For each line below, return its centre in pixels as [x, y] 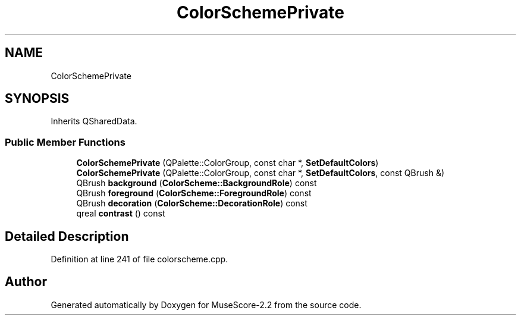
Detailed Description [67, 236]
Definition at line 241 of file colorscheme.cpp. [139, 259]
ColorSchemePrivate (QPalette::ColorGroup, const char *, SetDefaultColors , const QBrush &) [260, 173]
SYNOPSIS [37, 99]
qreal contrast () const [121, 214]
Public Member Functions [65, 142]
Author [26, 282]
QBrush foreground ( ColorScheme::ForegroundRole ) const [194, 193]
